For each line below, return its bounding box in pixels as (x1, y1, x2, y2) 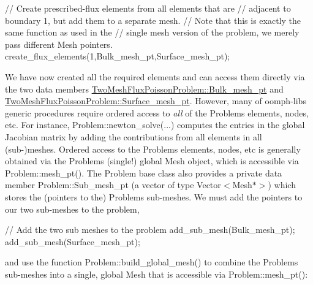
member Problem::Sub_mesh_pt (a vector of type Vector (5, 178, 221, 191)
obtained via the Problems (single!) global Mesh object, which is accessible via (5, 154, 299, 167)
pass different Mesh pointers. (5, 37, 113, 50)
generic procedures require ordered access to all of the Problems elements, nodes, (5, 106, 309, 119)
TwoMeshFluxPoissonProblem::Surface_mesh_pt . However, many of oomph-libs (5, 94, 306, 107)
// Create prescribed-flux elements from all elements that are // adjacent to (5, 2, 291, 14)
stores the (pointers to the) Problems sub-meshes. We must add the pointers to (5, 190, 303, 203)
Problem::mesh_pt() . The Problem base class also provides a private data (5, 166, 282, 179)
